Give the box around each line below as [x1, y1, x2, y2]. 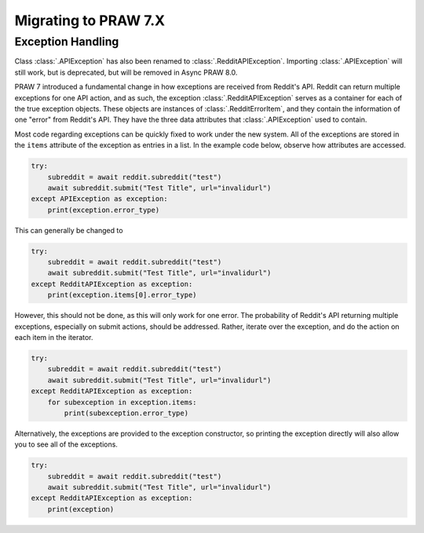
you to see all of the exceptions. [14, 440, 118, 449]
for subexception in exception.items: [47, 397, 197, 407]
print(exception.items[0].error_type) [47, 290, 197, 300]
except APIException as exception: [31, 195, 168, 203]
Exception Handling [14, 35, 119, 49]
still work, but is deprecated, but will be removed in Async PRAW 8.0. [14, 68, 238, 77]
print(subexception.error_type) [64, 408, 188, 418]
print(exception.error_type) [47, 205, 160, 214]
